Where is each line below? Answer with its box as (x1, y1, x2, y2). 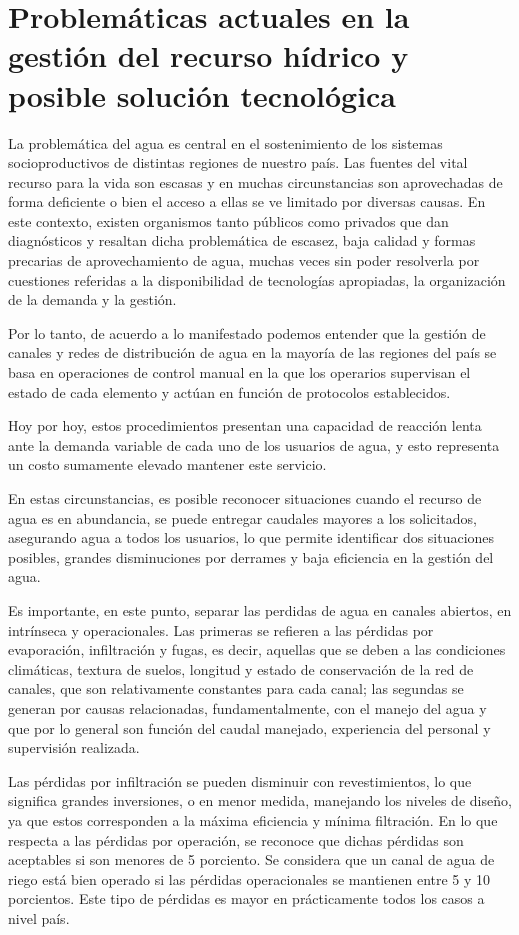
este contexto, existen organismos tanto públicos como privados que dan (8, 210, 449, 231)
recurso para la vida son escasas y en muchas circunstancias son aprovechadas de (8, 171, 503, 192)
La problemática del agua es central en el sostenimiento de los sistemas (8, 132, 443, 153)
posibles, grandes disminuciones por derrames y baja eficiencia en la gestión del (8, 546, 494, 567)
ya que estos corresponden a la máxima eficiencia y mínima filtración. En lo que (8, 809, 498, 830)
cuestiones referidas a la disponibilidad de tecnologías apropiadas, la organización (8, 269, 506, 290)
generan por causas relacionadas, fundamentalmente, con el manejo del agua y (8, 697, 487, 718)
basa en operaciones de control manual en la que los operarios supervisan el (8, 362, 471, 383)
